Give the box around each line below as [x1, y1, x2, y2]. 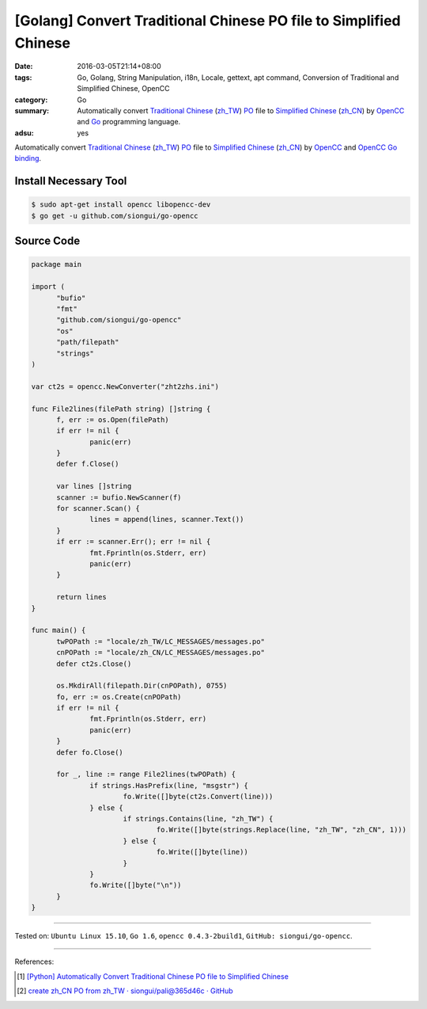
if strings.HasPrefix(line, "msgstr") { [89, 781, 248, 790]
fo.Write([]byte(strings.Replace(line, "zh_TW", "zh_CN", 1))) [156, 825, 407, 835]
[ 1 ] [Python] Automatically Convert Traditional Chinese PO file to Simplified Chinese [17, 971, 289, 981]
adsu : [14, 128, 35, 138]
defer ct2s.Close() [56, 659, 132, 668]
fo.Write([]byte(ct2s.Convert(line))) [123, 792, 274, 801]
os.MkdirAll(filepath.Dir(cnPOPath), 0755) [56, 681, 228, 691]
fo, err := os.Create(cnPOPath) [56, 692, 182, 701]
